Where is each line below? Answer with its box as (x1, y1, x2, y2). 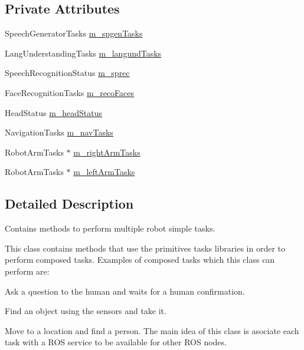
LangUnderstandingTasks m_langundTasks (5, 47, 162, 59)
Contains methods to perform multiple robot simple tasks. (5, 222, 215, 235)
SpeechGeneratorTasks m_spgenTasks (5, 27, 143, 39)
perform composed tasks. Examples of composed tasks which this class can (5, 253, 275, 266)
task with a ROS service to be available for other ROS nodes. (5, 336, 227, 348)
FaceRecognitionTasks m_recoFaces (5, 86, 134, 98)
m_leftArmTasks (73, 166, 135, 178)
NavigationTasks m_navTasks (5, 126, 113, 138)
